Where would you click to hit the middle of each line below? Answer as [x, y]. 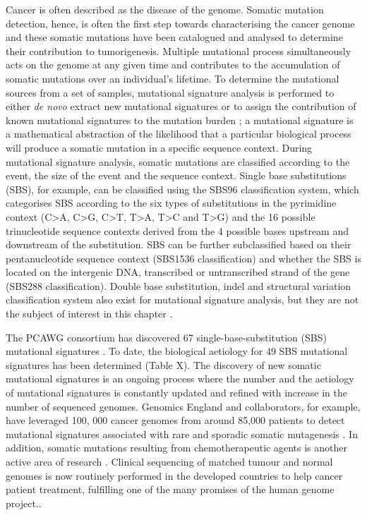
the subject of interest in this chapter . [89, 314]
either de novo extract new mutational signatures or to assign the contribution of [181, 106]
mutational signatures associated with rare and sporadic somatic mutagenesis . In [182, 434]
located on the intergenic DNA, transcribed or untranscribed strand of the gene [178, 272]
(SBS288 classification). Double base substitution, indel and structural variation [179, 285]
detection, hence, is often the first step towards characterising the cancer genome [180, 23]
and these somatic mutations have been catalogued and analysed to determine [174, 37]
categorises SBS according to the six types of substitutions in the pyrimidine [171, 203]
